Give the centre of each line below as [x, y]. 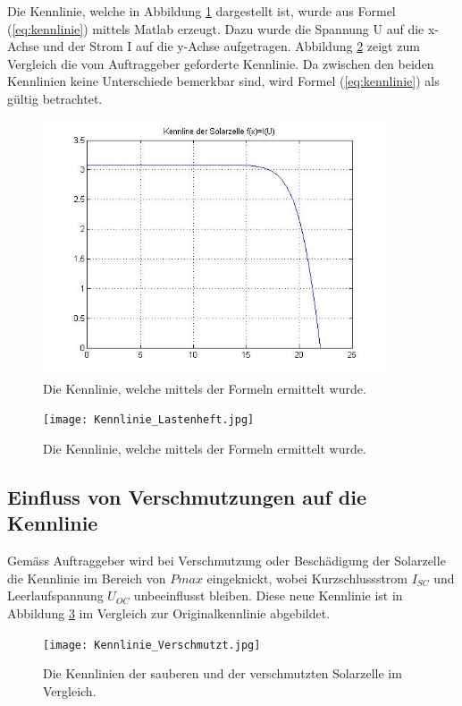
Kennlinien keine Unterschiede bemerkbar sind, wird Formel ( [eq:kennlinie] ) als [223, 81]
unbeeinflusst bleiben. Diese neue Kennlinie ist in [268, 595]
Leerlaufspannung [55, 595]
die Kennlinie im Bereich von [87, 578]
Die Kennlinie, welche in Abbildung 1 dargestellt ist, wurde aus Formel [202, 11]
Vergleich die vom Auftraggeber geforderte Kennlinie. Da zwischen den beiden [221, 63]
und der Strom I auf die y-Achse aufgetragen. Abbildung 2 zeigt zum [231, 46]
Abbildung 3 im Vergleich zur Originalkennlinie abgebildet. [169, 613]
